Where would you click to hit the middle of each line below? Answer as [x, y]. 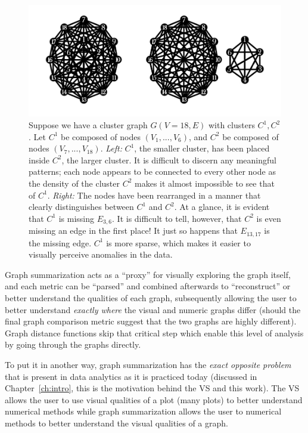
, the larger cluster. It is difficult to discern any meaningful [169, 160]
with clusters [231, 125]
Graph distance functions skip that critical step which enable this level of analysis [154, 333]
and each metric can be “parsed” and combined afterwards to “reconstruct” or [148, 286]
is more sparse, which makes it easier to [178, 242]
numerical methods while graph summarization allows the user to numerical [143, 411]
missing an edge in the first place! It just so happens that [133, 231]
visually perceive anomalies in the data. [101, 254]
